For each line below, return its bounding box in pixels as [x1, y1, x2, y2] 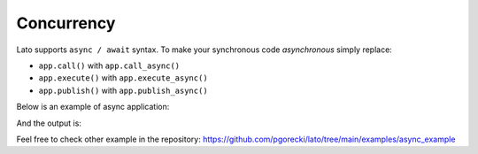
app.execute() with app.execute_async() [38, 73, 208, 83]
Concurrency [16, 13, 116, 33]
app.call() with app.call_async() [38, 60, 181, 71]
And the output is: [16, 118, 81, 128]
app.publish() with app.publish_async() [38, 85, 208, 96]
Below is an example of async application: [16, 102, 170, 112]
